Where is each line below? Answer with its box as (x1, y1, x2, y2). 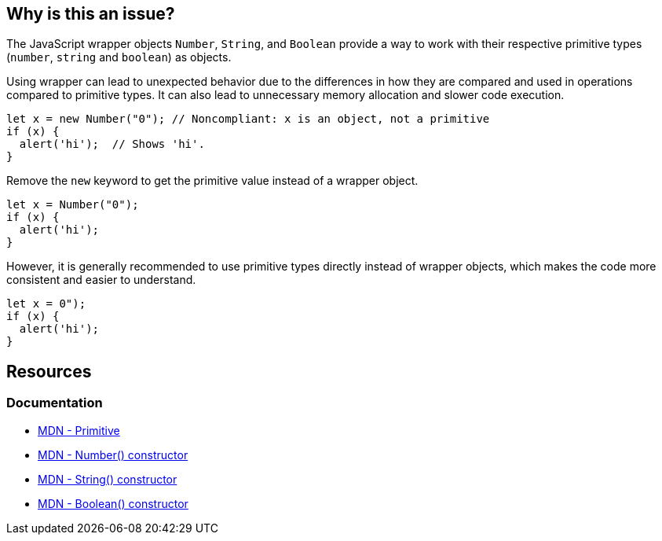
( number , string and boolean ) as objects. (6, 50, 232, 64)
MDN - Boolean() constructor (38, 496, 188, 510)
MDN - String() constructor (38, 472, 177, 486)
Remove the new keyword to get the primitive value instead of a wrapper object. (6, 174, 419, 188)
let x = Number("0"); (6, 198, 139, 212)
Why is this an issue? (6, 4, 175, 24)
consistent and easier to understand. (6, 273, 196, 287)
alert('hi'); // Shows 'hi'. (19, 138, 205, 151)
